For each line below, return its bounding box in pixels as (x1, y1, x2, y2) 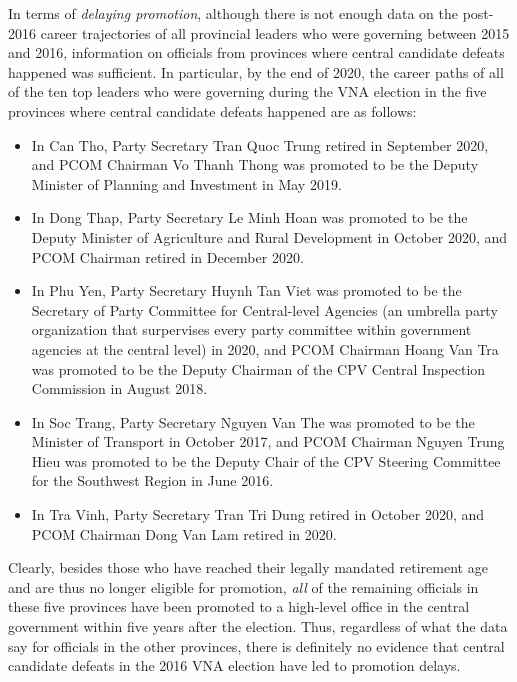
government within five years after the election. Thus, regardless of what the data (8, 616, 508, 637)
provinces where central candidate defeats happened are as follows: (8, 100, 417, 121)
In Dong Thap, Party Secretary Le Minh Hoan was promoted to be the (31, 207, 468, 228)
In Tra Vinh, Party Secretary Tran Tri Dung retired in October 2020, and (31, 504, 485, 525)
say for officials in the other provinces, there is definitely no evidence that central (8, 635, 505, 656)
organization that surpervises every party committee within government (31, 319, 472, 340)
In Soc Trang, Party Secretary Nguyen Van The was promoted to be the (31, 411, 475, 432)
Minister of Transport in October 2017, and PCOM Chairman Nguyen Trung (31, 431, 505, 452)
